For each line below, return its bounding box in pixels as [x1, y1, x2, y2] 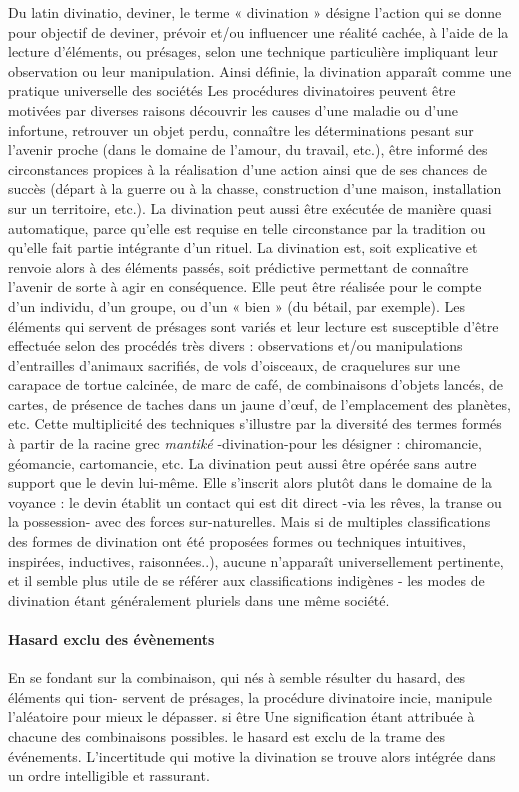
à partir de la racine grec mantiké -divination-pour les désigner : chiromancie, [8, 433, 482, 454]
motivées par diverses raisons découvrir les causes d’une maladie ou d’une [8, 99, 458, 120]
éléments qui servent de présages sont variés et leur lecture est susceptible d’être [8, 315, 499, 336]
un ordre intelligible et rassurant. [8, 765, 210, 786]
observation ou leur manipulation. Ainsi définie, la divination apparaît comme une [8, 60, 512, 81]
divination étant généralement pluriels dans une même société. [8, 589, 390, 610]
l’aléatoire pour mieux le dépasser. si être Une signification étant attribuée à [8, 706, 475, 727]
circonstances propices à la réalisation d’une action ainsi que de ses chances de [8, 158, 488, 179]
